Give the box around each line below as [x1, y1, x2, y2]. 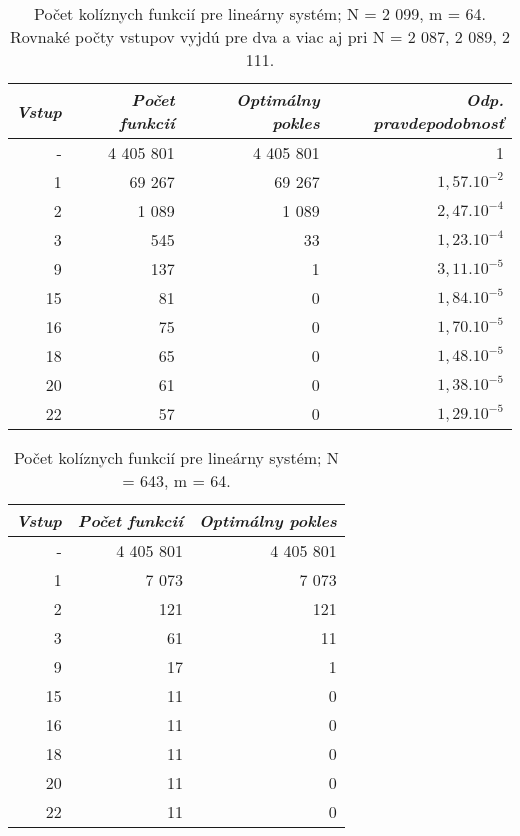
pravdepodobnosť [373, 111, 504, 134]
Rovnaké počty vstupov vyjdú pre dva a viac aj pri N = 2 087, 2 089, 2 [10, 25, 510, 48]
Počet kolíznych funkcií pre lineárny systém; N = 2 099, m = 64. [33, 2, 487, 25]
